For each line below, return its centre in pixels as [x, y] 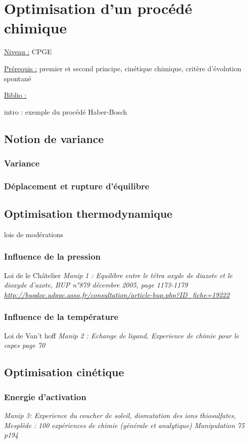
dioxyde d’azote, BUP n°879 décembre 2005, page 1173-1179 [96, 285]
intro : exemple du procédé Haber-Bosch [66, 111]
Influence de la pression [52, 256]
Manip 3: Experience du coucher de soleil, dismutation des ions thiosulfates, [120, 415]
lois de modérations [34, 234]
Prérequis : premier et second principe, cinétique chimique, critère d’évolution [123, 68]
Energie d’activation [45, 396]
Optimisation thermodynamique [88, 214]
